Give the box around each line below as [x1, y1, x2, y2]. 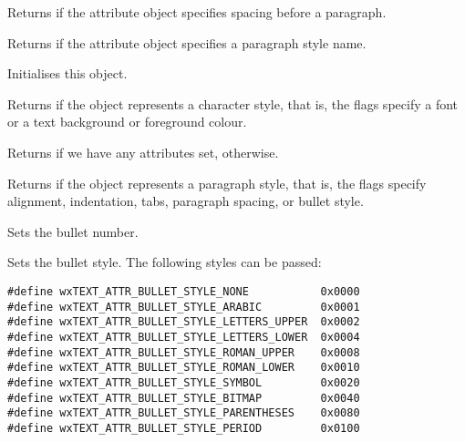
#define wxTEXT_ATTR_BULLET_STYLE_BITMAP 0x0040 [7, 391, 360, 405]
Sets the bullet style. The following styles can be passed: [7, 252, 322, 272]
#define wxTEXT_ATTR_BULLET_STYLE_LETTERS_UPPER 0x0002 [7, 315, 360, 329]
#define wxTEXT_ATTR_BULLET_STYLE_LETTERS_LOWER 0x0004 [7, 330, 360, 344]
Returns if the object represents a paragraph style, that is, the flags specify [7, 173, 427, 192]
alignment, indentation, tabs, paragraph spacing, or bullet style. [7, 191, 364, 211]
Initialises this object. [7, 64, 128, 83]
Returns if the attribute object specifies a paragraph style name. [7, 33, 367, 52]
